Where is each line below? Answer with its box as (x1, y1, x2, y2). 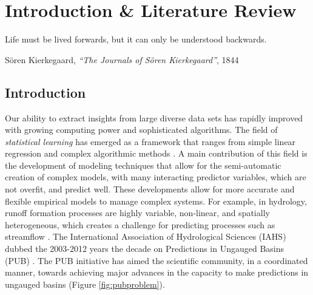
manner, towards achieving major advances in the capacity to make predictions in (5, 266, 309, 279)
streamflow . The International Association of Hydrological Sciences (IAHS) (5, 230, 286, 243)
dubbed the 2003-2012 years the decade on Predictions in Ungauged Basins (5, 242, 284, 255)
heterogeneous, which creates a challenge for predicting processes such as (5, 218, 275, 231)
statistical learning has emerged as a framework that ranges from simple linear (5, 135, 296, 147)
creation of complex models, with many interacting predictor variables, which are (5, 171, 306, 183)
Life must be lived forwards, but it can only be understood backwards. (5, 33, 267, 46)
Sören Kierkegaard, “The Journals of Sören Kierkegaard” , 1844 (5, 53, 239, 66)
